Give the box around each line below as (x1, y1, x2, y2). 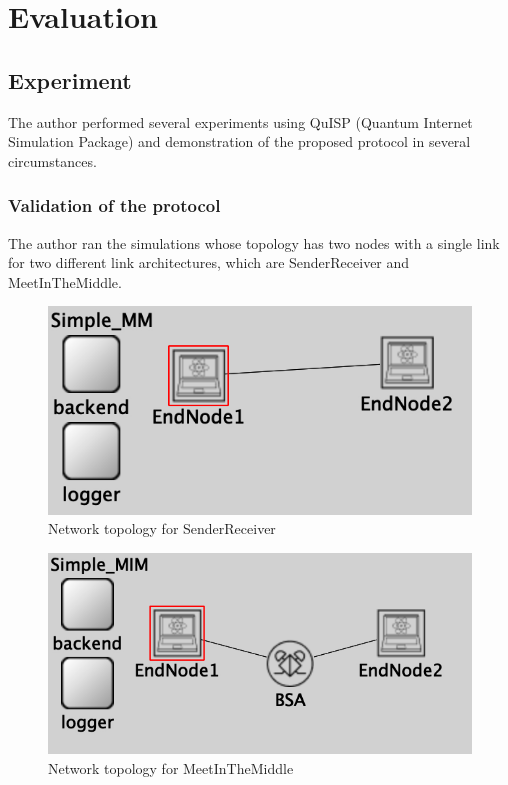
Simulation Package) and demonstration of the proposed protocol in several (8, 131, 471, 152)
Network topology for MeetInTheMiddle (48, 757, 294, 778)
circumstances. (8, 150, 97, 171)
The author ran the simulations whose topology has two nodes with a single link (8, 232, 500, 253)
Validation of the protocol (8, 193, 221, 218)
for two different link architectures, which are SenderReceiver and (8, 252, 410, 273)
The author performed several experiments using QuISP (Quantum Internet (8, 111, 473, 132)
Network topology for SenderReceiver (48, 518, 276, 539)
